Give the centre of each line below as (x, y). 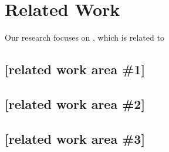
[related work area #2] (75, 103)
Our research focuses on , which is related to (84, 37)
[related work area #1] (75, 69)
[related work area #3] (75, 138)
